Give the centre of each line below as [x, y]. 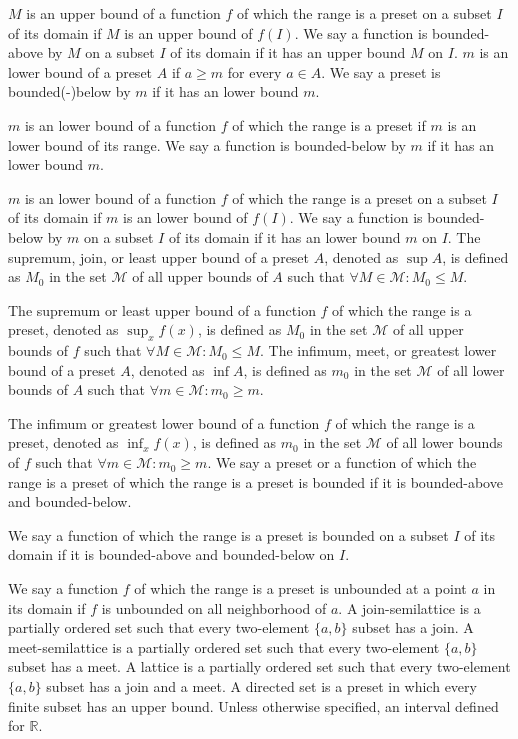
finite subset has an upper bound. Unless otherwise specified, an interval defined [253, 705]
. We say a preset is [381, 71]
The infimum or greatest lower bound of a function [164, 422]
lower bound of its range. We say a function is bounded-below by [207, 144]
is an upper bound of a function [123, 13]
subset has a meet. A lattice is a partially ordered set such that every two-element [259, 666]
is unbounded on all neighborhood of [214, 607]
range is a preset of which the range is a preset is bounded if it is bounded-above [255, 481]
